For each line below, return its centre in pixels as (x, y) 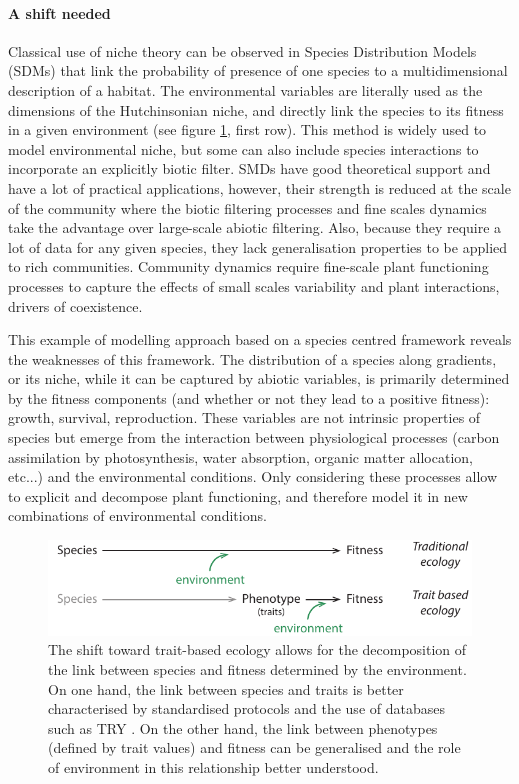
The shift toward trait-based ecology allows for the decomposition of (257, 649)
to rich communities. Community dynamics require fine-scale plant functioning (248, 266)
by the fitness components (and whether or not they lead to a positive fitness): (249, 397)
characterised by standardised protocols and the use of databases (246, 708)
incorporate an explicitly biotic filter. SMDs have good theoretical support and (249, 168)
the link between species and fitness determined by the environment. (257, 668)
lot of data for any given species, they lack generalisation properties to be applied (258, 246)
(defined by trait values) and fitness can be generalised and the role (254, 747)
